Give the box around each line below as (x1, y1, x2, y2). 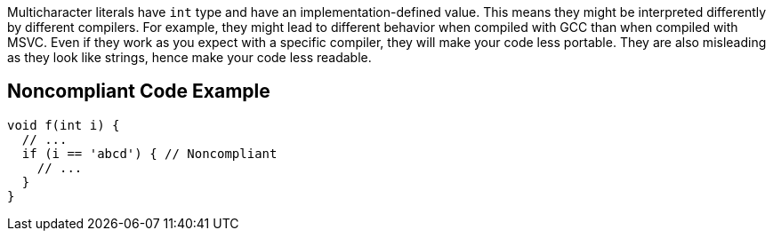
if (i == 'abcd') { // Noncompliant (21, 146, 278, 161)
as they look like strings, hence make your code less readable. (7, 50, 372, 65)
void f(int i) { (7, 117, 120, 132)
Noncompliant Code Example (7, 80, 270, 103)
